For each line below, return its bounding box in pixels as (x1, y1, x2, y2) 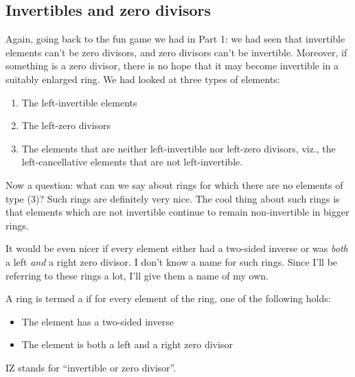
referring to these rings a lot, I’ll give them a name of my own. (5, 268, 268, 282)
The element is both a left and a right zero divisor (21, 337, 233, 352)
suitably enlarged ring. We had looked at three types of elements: (5, 71, 280, 86)
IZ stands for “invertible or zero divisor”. (5, 360, 176, 374)
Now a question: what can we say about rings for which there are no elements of (5, 177, 343, 192)
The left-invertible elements (21, 95, 137, 109)
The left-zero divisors (21, 118, 111, 133)
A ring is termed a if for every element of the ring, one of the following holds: (5, 291, 331, 306)
